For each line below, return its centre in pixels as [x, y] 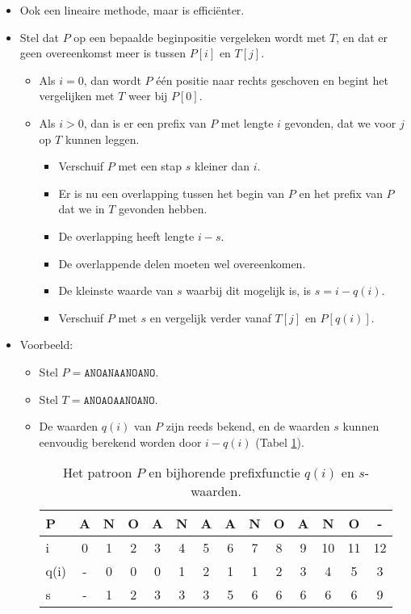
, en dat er [362, 37]
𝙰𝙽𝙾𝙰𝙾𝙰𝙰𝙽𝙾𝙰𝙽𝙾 [119, 400]
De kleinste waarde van [116, 290]
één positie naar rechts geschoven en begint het [272, 80]
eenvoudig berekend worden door [120, 442]
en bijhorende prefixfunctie [224, 473]
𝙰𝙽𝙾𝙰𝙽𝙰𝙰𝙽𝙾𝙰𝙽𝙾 [120, 373]
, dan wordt [112, 80]
